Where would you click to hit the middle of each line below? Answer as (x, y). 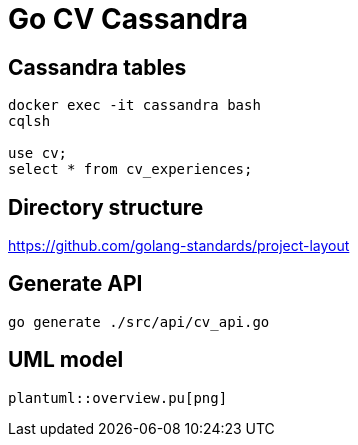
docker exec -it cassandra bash (134, 105)
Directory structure (106, 207)
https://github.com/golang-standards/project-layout (179, 246)
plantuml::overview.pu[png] (118, 397)
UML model (66, 360)
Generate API (75, 284)
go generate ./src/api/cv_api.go (139, 321)
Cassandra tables (97, 67)
